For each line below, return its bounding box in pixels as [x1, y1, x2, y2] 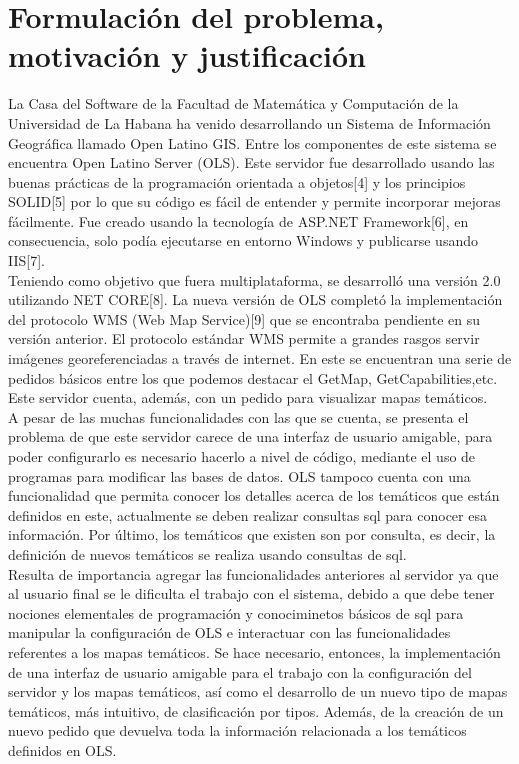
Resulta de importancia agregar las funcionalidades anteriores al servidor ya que [8, 563, 499, 584]
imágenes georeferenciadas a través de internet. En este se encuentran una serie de [8, 348, 512, 369]
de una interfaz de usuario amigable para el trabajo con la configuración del [8, 661, 472, 682]
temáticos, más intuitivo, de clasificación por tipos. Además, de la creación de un [8, 700, 504, 721]
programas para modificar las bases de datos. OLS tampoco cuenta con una [8, 465, 471, 486]
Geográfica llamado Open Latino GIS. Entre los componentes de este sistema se [8, 132, 497, 153]
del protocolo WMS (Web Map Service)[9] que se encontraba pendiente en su [8, 308, 481, 329]
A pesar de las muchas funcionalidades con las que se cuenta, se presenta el [8, 406, 469, 427]
